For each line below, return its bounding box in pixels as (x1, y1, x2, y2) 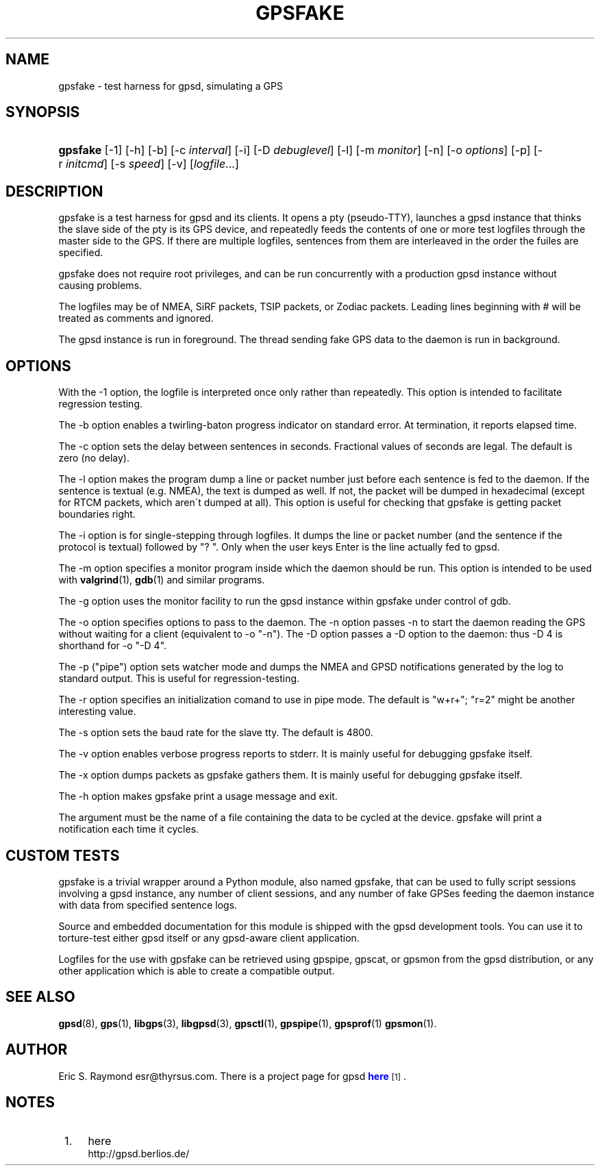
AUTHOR (5, 1041, 68, 1059)
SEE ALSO (5, 988, 75, 1006)
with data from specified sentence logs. (58, 898, 238, 911)
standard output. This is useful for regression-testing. (58, 672, 300, 685)
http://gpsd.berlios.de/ (88, 1147, 190, 1159)
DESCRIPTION (5, 182, 103, 200)
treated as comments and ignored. (58, 312, 214, 325)
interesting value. (58, 705, 136, 718)
